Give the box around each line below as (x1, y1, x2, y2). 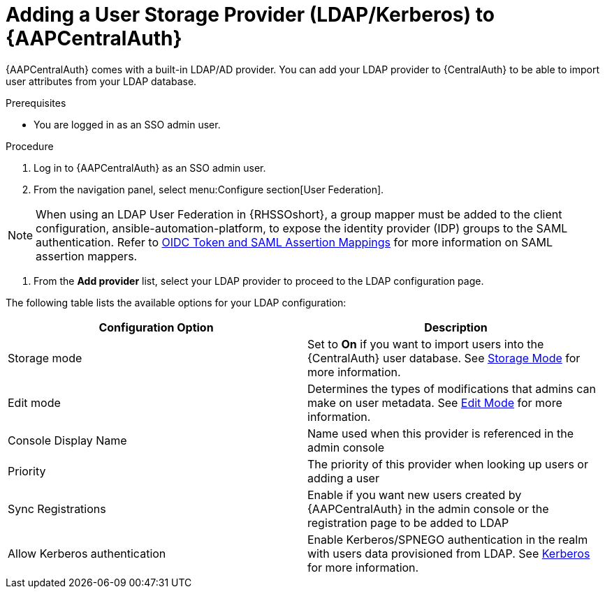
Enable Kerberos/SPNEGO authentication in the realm (307, 532, 588, 547)
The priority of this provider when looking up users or (307, 456, 588, 471)
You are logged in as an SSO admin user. (34, 118, 221, 131)
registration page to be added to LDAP (307, 515, 509, 530)
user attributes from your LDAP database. (6, 75, 197, 87)
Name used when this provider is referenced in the (307, 426, 574, 440)
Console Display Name (8, 433, 127, 447)
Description (424, 320, 488, 334)
